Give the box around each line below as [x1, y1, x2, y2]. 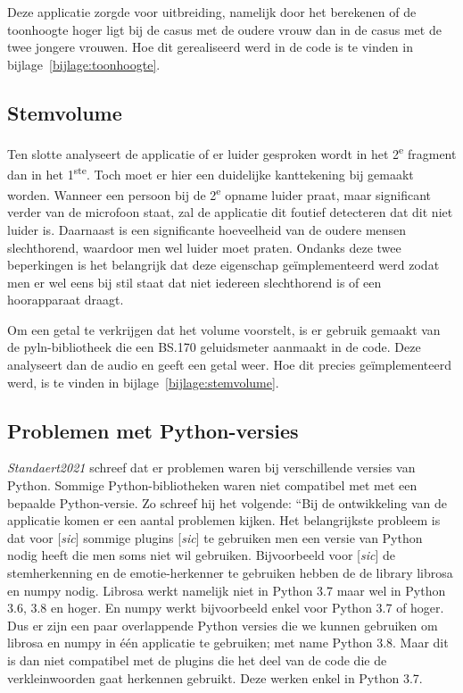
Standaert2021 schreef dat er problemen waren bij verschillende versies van [7, 458, 416, 477]
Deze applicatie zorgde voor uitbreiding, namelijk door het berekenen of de [7, 3, 417, 21]
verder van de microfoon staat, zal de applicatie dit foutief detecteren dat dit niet [7, 203, 453, 221]
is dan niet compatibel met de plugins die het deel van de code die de [7, 651, 387, 669]
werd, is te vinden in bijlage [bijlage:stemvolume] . [7, 372, 279, 391]
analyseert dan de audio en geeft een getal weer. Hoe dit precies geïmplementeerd [7, 355, 452, 374]
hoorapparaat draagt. [7, 290, 124, 309]
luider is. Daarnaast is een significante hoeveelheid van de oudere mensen [7, 220, 407, 238]
